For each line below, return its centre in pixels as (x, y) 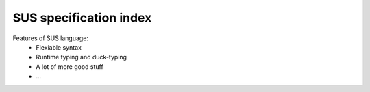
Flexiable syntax (59, 47)
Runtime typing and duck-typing (81, 57)
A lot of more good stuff (70, 66)
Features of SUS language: (51, 38)
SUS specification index (82, 18)
